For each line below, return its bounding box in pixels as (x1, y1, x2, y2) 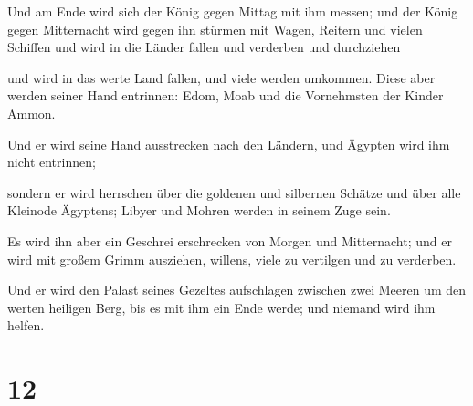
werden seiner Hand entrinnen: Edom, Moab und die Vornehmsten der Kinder (7, 86, 444, 105)
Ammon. (7, 103, 56, 122)
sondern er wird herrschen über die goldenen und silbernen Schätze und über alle (7, 182, 461, 202)
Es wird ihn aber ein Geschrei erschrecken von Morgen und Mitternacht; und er (7, 231, 452, 250)
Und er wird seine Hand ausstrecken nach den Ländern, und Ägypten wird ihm (7, 134, 450, 153)
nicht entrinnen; (7, 152, 96, 172)
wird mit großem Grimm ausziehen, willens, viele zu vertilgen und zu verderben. (7, 249, 457, 268)
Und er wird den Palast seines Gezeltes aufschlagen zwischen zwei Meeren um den (7, 280, 467, 299)
